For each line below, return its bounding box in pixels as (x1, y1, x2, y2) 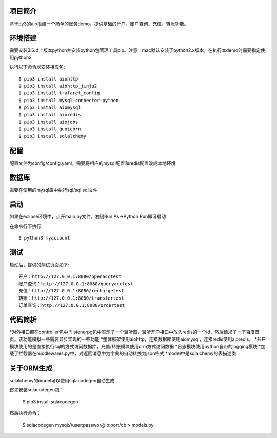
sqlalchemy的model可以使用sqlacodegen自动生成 (9, 377, 115, 384)
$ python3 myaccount (18, 235, 70, 241)
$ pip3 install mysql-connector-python (18, 97, 119, 103)
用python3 (9, 54, 32, 61)
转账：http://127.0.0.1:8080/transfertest (18, 295, 124, 301)
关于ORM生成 (9, 364, 53, 372)
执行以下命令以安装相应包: (9, 64, 65, 70)
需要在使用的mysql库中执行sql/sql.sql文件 (9, 187, 98, 193)
